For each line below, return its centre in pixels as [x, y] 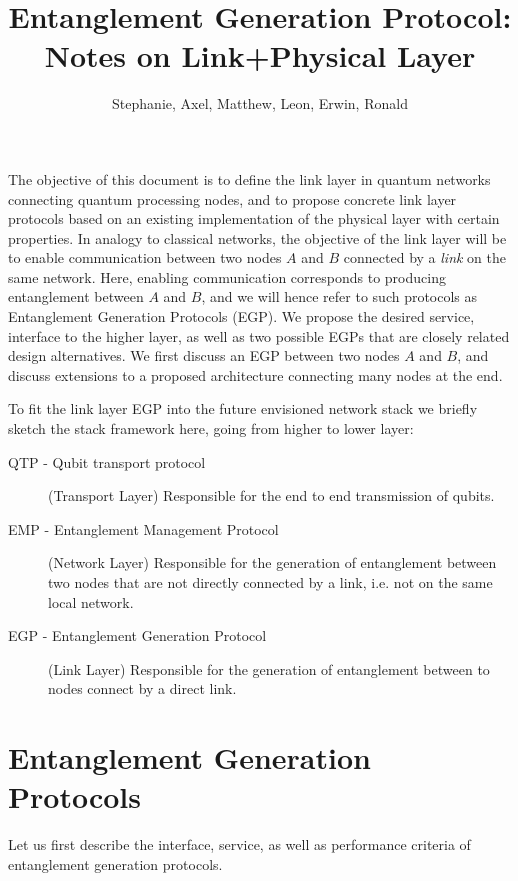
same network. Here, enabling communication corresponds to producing [227, 276]
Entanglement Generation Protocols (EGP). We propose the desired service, [241, 316]
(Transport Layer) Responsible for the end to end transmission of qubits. [271, 495]
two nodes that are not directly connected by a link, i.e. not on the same [270, 582]
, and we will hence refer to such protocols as [339, 296]
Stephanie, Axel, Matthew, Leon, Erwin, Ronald [260, 103]
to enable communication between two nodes [145, 257]
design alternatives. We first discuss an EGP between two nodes [204, 355]
